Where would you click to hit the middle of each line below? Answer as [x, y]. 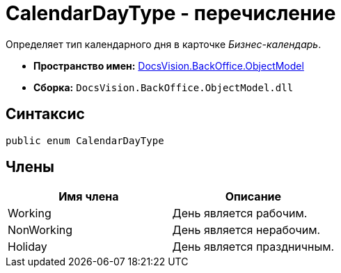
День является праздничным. [253, 247]
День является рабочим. [240, 213]
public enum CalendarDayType [85, 140]
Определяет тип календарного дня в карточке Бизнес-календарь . [164, 44]
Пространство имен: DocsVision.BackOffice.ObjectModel [169, 65]
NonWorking [40, 230]
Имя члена [89, 197]
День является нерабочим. [246, 230]
